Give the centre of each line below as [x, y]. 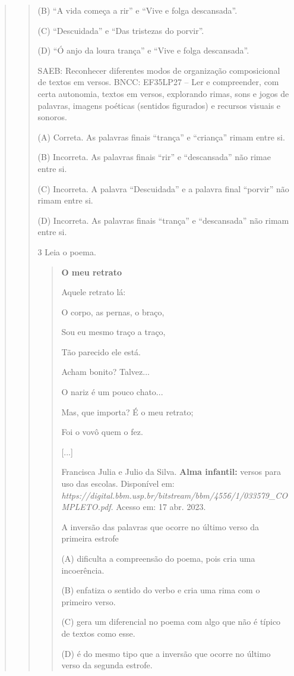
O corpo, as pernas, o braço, [113, 312]
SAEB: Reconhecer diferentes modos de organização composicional [159, 70]
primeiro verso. [88, 601]
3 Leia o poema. [67, 251]
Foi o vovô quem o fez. [102, 432]
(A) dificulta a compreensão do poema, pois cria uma [158, 558]
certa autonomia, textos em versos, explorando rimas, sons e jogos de [163, 93]
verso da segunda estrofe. [107, 665]
